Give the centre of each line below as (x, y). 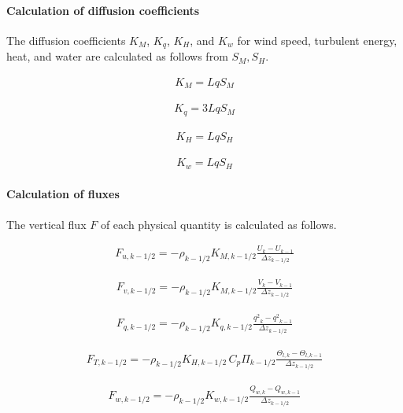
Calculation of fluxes (63, 194)
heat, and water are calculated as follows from (117, 56)
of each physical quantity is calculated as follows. (218, 224)
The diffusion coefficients (66, 40)
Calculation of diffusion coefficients (103, 10)
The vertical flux (46, 224)
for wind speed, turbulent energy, (317, 40)
